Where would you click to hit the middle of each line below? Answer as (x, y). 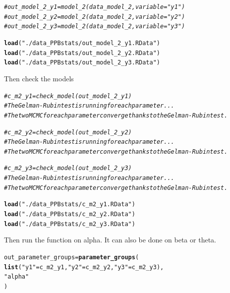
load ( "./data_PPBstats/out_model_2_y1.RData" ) (82, 43)
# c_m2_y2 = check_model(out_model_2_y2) (68, 132)
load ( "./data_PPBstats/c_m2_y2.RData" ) (70, 214)
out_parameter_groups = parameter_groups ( (72, 257)
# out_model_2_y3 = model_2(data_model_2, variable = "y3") (95, 27)
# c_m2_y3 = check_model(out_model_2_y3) (68, 168)
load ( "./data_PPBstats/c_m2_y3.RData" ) (70, 224)
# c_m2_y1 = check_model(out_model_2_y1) (68, 96)
